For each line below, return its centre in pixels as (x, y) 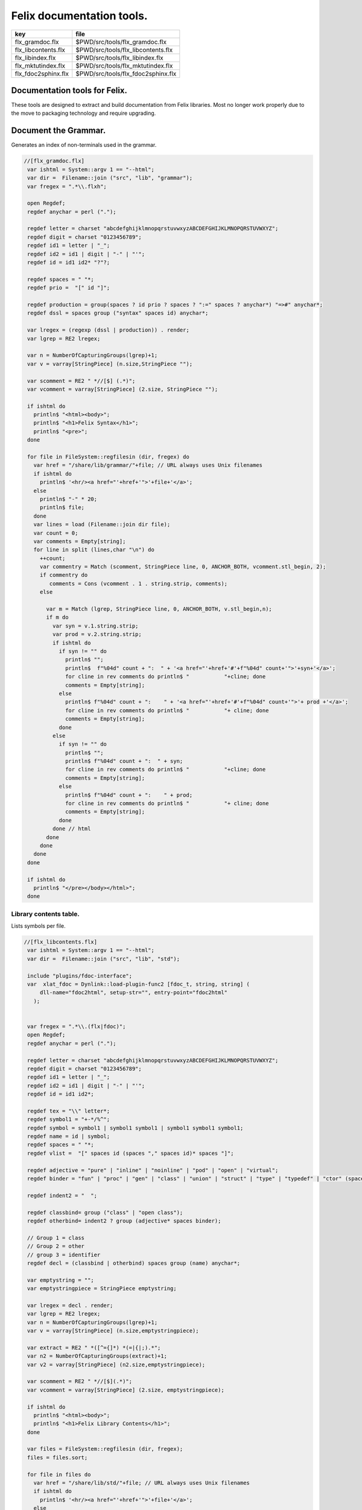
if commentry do (64, 575)
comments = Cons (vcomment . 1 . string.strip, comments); (138, 583)
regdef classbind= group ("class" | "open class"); (105, 1212)
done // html (71, 829)
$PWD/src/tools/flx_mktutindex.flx (124, 65)
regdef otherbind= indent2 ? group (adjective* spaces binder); (124, 1221)
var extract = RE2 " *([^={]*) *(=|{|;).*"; (94, 1348)
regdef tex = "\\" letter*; (69, 1111)
